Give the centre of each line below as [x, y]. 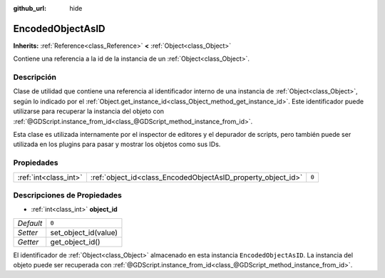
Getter [28, 242]
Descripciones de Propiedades [68, 195]
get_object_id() [75, 242]
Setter [28, 232]
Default [30, 223]
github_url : [30, 8]
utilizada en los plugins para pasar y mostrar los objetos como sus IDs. [117, 144]
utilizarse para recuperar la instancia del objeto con [88, 111]
